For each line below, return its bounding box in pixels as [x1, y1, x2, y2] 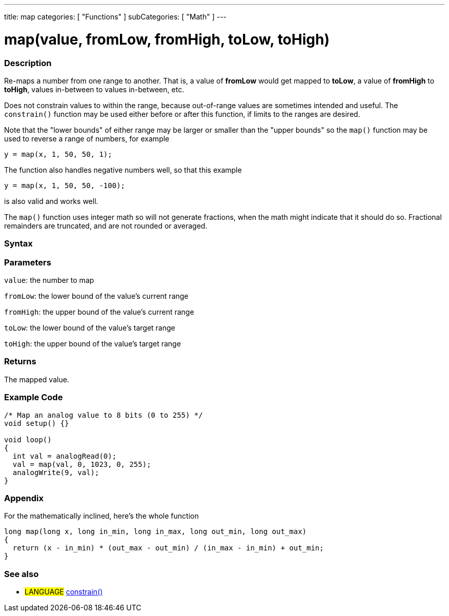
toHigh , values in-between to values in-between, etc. [4, 85, 185, 94]
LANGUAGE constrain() [25, 587, 103, 596]
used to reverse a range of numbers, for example [4, 134, 170, 143]
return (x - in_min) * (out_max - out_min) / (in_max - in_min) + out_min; [12, 544, 324, 552]
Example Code [4, 392, 63, 403]
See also [4, 568, 39, 579]
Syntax [4, 238, 33, 249]
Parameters [4, 257, 51, 268]
